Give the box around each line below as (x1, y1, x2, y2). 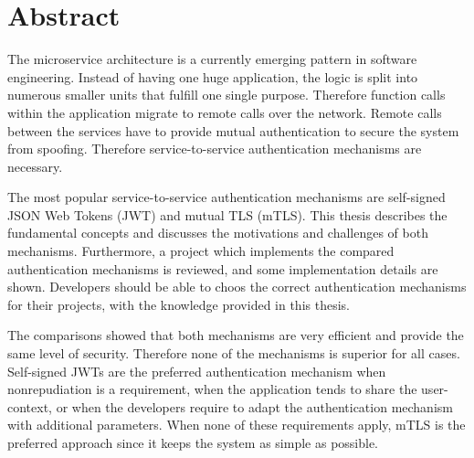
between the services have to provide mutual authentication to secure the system (7, 121, 459, 140)
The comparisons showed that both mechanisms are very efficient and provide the (7, 325, 464, 345)
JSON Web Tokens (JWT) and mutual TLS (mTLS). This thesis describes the (7, 205, 448, 224)
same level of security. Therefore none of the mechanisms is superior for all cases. (7, 344, 460, 363)
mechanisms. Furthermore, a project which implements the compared (7, 241, 395, 261)
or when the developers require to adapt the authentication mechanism (56, 397, 453, 416)
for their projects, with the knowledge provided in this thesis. (7, 294, 350, 314)
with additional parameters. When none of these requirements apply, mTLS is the (7, 415, 466, 434)
